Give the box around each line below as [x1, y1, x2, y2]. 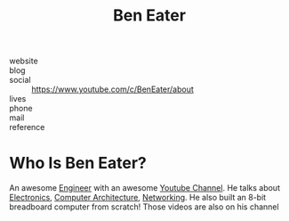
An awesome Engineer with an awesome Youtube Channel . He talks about [9, 183, 280, 193]
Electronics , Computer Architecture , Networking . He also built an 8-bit [9, 192, 267, 203]
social [9, 75, 31, 86]
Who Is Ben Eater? [9, 153, 147, 174]
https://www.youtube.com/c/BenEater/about [31, 84, 194, 94]
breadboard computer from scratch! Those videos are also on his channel [9, 201, 279, 212]
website [9, 55, 38, 67]
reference [9, 122, 45, 133]
